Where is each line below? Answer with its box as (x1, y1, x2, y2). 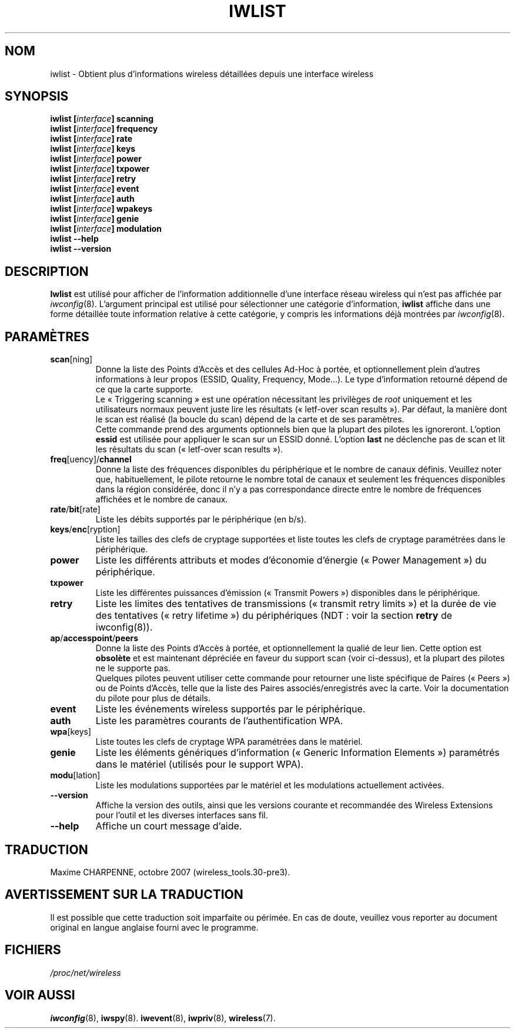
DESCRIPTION (5, 264, 89, 279)
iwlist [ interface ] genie (50, 214, 139, 224)
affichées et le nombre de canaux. (95, 494, 228, 505)
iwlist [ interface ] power (50, 154, 142, 164)
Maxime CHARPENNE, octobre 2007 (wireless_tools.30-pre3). (50, 867, 290, 877)
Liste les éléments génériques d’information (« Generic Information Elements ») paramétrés (95, 747, 500, 759)
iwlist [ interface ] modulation (50, 224, 162, 234)
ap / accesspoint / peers (50, 633, 139, 644)
